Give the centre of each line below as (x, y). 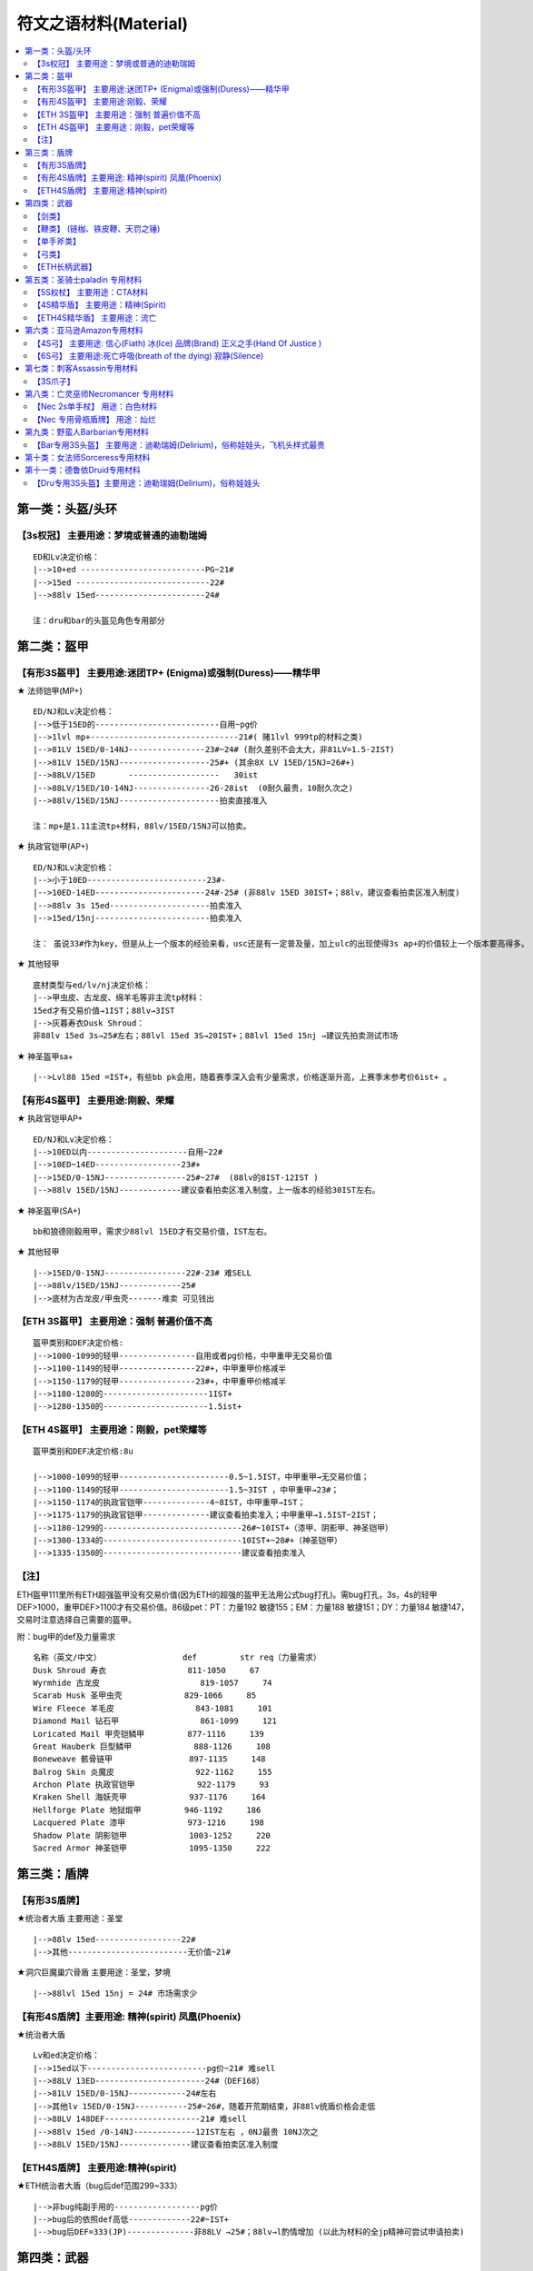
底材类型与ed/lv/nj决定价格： (92, 985)
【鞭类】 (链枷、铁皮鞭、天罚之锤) (97, 229)
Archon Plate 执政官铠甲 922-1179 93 (151, 1785)
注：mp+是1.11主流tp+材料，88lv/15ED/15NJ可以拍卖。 (142, 826)
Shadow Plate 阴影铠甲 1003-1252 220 (152, 1835)
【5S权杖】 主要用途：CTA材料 (91, 292)
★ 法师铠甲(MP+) (49, 690)
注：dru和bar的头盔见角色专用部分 (99, 620)
